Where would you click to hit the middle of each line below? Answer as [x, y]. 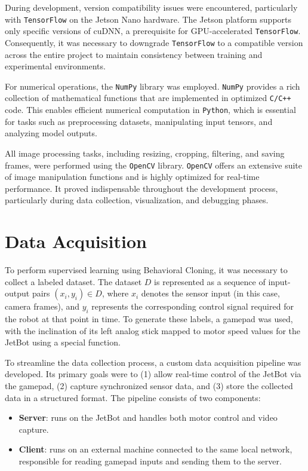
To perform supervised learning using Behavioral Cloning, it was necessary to [146, 270]
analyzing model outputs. [51, 133]
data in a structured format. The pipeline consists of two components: [133, 397]
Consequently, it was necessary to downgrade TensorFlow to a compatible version [154, 42]
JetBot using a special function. [63, 342]
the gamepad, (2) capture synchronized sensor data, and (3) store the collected [149, 386]
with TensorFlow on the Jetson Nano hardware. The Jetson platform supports [148, 19]
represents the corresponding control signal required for [192, 306]
